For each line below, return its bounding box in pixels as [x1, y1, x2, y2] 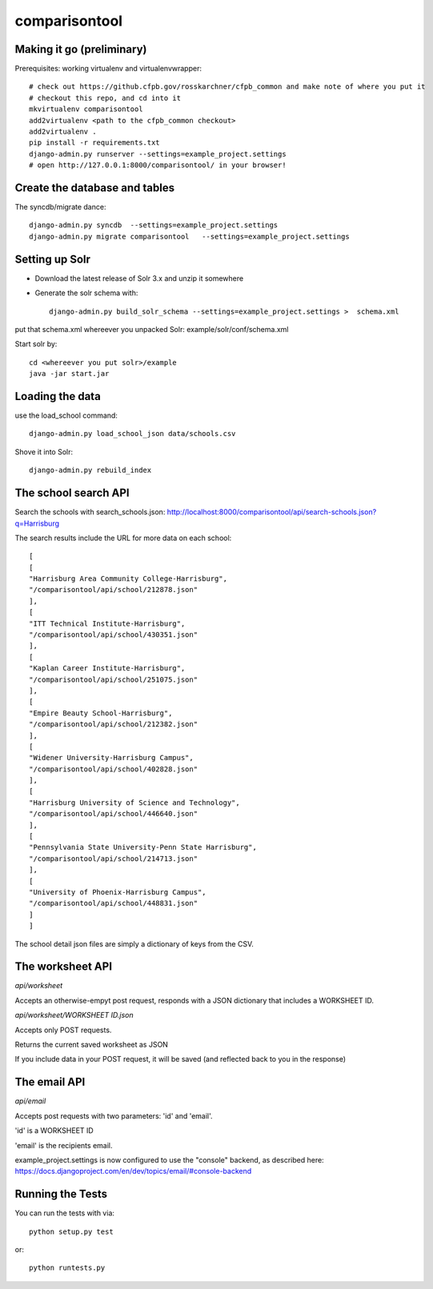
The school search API [14, 486, 130, 500]
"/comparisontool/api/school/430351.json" [29, 630, 198, 639]
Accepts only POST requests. [14, 1025, 112, 1035]
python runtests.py [29, 1263, 106, 1272]
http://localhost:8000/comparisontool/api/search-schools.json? [166, 507, 377, 517]
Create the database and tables [14, 181, 175, 194]
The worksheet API [14, 960, 112, 974]
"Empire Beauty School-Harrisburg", [29, 708, 173, 718]
